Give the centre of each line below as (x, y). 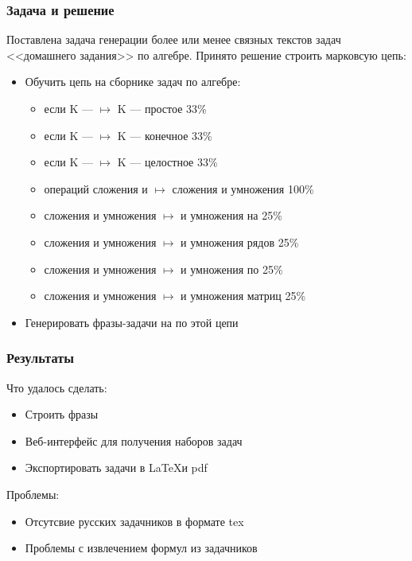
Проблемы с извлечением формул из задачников (141, 548)
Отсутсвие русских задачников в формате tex (134, 521)
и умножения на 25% (231, 215)
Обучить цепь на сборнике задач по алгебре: (133, 82)
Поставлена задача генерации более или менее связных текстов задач (174, 39)
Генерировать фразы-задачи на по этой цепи (132, 322)
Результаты (41, 358)
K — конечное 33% (165, 135)
